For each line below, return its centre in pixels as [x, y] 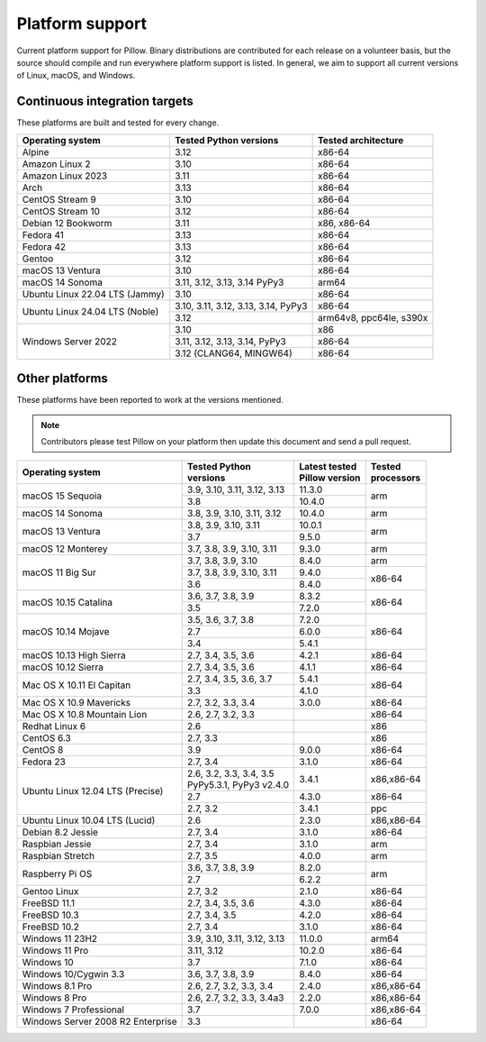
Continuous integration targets [105, 101]
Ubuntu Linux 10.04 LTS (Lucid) [89, 820]
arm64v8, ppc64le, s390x [373, 317]
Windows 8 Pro [54, 998]
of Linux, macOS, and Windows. [76, 76]
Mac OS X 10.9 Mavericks [76, 703]
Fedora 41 [43, 234]
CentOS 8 [43, 750]
